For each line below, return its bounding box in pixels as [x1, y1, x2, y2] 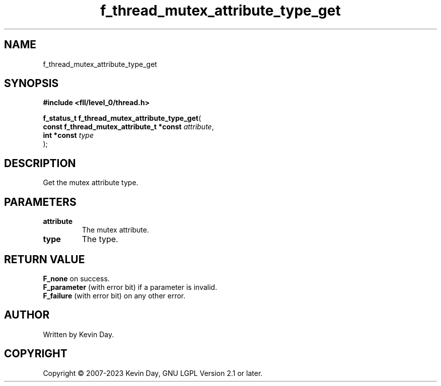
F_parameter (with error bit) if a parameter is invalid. [43, 282, 217, 291]
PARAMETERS [4, 195, 77, 208]
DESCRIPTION [4, 157, 76, 170]
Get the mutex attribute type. [43, 178, 138, 187]
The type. [82, 234, 118, 245]
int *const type [43, 131, 94, 140]
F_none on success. [43, 274, 110, 283]
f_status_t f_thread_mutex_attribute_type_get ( [43, 114, 201, 123]
